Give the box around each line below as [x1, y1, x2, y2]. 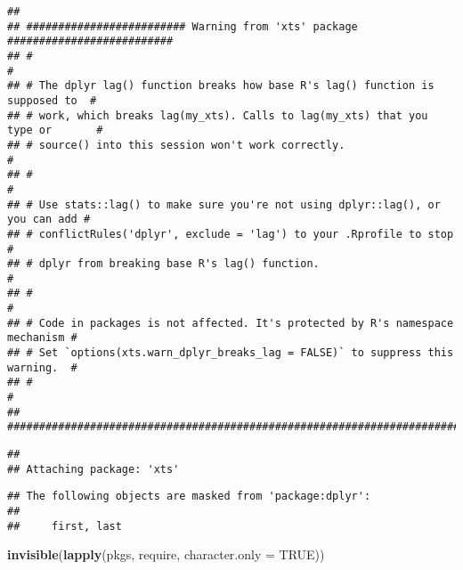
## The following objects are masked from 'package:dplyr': [7, 490, 371, 503]
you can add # [7, 213, 91, 226]
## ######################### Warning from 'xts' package [7, 20, 358, 33]
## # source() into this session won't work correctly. [7, 138, 345, 151]
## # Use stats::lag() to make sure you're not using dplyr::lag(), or [7, 198, 441, 211]
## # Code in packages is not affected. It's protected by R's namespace [7, 316, 454, 330]
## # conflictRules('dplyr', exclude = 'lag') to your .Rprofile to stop [7, 227, 454, 240]
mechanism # [7, 331, 77, 345]
